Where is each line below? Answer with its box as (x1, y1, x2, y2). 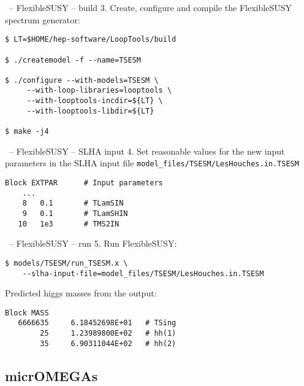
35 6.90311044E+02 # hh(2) (40, 339, 177, 348)
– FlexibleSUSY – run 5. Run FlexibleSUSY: (9, 237, 177, 250)
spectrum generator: (5, 13, 80, 26)
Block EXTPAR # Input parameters (5, 179, 163, 187)
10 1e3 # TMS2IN (18, 219, 120, 228)
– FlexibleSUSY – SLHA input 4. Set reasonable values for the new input (9, 144, 285, 157)
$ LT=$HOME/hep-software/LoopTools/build (5, 35, 177, 44)
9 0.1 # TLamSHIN (22, 209, 128, 218)
